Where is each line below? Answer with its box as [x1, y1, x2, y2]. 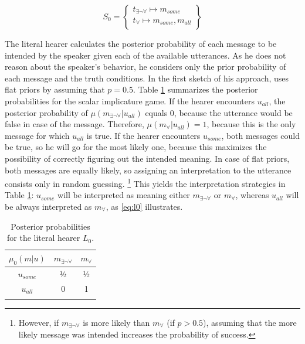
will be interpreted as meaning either [57, 189, 190, 201]
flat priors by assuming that [5, 83, 105, 96]
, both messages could [221, 129, 300, 141]
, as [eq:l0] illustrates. [106, 200, 183, 212]
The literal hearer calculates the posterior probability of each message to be [5, 38, 277, 49]
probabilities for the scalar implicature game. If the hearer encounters [5, 94, 255, 107]
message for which [5, 129, 70, 141]
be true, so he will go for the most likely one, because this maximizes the [5, 141, 267, 153]
